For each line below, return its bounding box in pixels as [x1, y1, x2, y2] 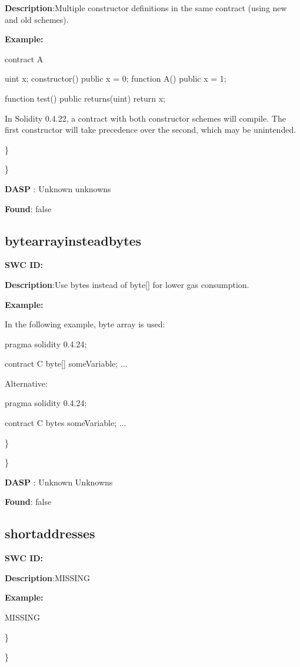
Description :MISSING [5, 571, 90, 584]
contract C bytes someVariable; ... [5, 417, 126, 429]
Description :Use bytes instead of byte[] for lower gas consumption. [5, 278, 249, 290]
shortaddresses [5, 524, 95, 542]
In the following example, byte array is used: [5, 318, 165, 330]
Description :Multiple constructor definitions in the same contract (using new [5, 2, 287, 14]
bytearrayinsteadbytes [5, 231, 142, 249]
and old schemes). [5, 13, 69, 25]
